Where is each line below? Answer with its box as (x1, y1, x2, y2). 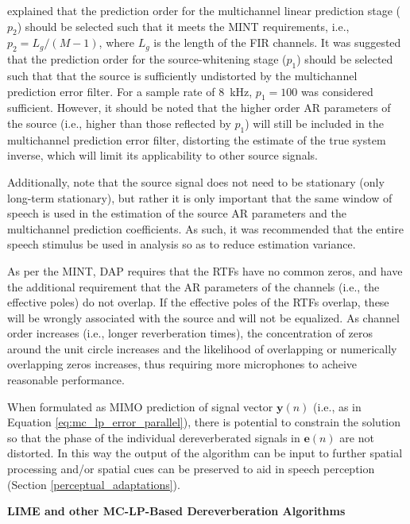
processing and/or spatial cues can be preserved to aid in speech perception (7, 460, 375, 477)
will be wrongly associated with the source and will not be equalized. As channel (7, 309, 400, 326)
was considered (300, 83, 373, 99)
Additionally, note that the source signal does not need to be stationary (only (7, 173, 385, 190)
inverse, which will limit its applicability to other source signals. (7, 147, 318, 164)
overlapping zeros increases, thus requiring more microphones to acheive (7, 356, 358, 372)
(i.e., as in (313, 398, 362, 414)
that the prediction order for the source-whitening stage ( (7, 51, 287, 67)
